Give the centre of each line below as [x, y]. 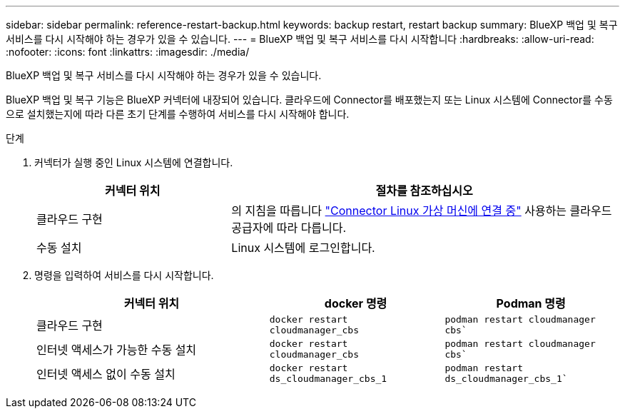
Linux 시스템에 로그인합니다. [303, 248]
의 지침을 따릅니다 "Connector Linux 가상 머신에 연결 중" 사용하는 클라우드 [422, 211]
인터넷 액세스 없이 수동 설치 [106, 374]
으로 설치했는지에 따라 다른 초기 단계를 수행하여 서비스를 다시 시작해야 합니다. [178, 114]
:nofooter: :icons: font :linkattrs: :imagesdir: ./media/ [128, 52]
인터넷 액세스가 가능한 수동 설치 [117, 350]
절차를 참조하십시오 [424, 191]
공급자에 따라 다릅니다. [289, 228]
